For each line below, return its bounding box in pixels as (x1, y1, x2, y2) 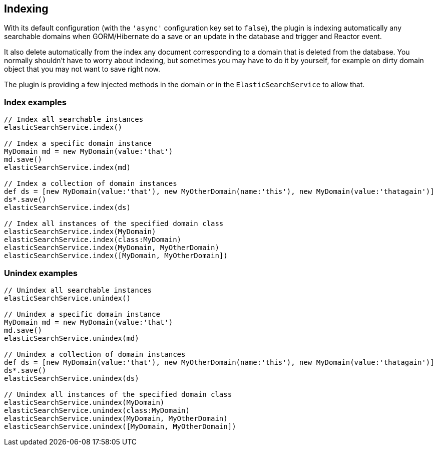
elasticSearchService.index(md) (4, 163, 131, 172)
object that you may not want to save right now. (4, 65, 161, 74)
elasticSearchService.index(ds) (4, 203, 131, 212)
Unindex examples (4, 268, 78, 278)
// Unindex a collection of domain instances (4, 350, 186, 358)
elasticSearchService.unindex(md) (4, 334, 139, 342)
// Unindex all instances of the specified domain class (4, 390, 232, 398)
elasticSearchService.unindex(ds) (4, 374, 139, 382)
